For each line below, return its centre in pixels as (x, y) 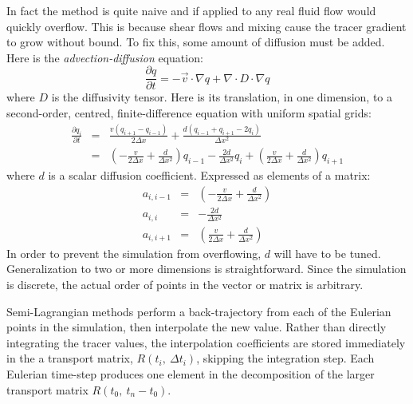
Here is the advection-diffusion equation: (105, 57)
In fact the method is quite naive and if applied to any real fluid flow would (191, 10)
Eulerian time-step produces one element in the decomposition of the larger (191, 373)
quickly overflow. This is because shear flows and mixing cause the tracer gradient (206, 26)
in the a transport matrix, (70, 358)
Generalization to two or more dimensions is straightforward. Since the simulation (206, 269)
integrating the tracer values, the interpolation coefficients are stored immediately (206, 342)
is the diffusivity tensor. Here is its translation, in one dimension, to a (222, 97)
